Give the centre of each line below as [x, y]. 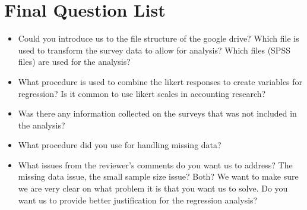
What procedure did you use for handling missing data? [120, 145]
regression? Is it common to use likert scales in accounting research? [142, 93]
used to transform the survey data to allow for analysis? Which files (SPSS [154, 50]
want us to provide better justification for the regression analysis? [138, 200]
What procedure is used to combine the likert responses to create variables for [160, 81]
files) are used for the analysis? [74, 62]
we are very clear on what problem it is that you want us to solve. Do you [153, 188]
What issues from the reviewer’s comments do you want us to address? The [155, 164]
